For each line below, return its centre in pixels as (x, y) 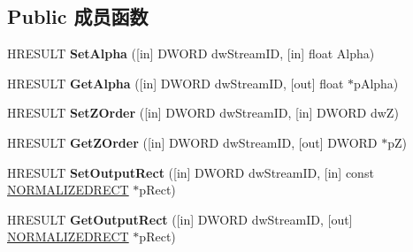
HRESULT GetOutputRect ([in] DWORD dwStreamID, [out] (180, 219)
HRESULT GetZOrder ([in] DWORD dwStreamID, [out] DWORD (192, 142)
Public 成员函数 (78, 16)
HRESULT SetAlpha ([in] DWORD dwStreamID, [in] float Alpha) (191, 53)
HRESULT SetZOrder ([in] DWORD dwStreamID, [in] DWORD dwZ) (203, 113)
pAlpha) (376, 83)
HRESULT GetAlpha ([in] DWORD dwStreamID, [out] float (176, 83)
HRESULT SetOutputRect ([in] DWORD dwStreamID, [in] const (191, 172)
